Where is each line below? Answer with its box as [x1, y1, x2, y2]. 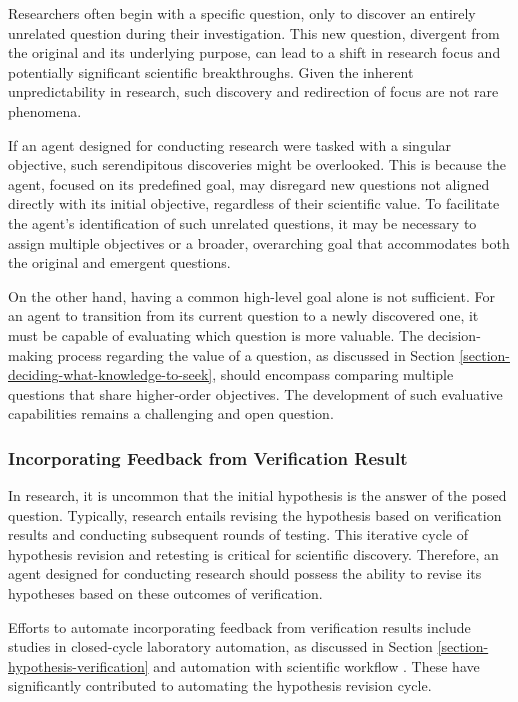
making [8, 344, 53, 365]
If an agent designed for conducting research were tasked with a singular [8, 134, 452, 155]
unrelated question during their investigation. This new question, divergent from [8, 22, 500, 43]
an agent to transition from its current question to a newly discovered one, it [8, 305, 479, 326]
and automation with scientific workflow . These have [153, 655, 480, 676]
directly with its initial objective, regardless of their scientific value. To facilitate [8, 193, 500, 214]
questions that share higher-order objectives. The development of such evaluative [8, 383, 503, 404]
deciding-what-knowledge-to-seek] [8, 364, 213, 385]
